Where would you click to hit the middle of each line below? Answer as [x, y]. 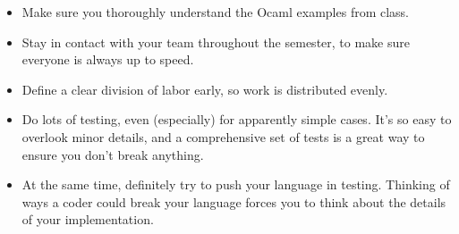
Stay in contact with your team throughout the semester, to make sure [216, 42]
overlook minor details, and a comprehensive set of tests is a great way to [223, 136]
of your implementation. [88, 219]
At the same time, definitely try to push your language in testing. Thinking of [236, 184]
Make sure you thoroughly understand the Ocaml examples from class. [216, 12]
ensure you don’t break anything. [113, 154]
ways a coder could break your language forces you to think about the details [234, 201]
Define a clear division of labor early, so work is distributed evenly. [205, 89]
